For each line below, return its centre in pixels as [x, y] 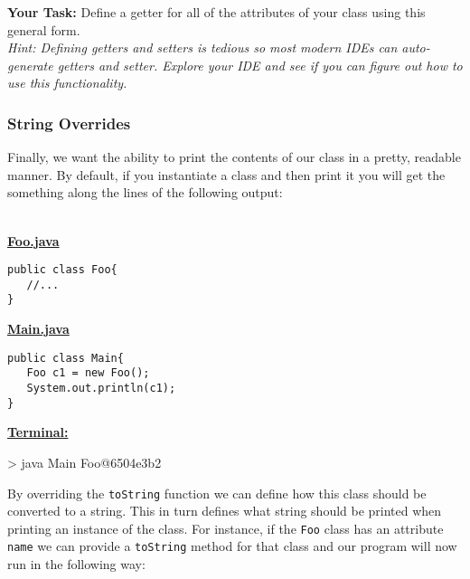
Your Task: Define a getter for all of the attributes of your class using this [216, 12]
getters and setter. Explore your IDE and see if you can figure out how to [260, 65]
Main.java [38, 329]
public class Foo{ [62, 270]
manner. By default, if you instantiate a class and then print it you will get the [226, 174]
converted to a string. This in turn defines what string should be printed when [225, 511]
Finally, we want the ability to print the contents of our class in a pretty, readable [234, 157]
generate [30, 65]
